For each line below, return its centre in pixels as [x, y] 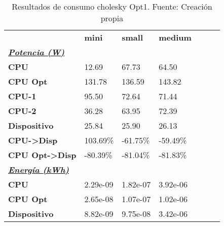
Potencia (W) [36, 52]
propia [112, 18]
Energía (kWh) [39, 169]
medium [175, 37]
